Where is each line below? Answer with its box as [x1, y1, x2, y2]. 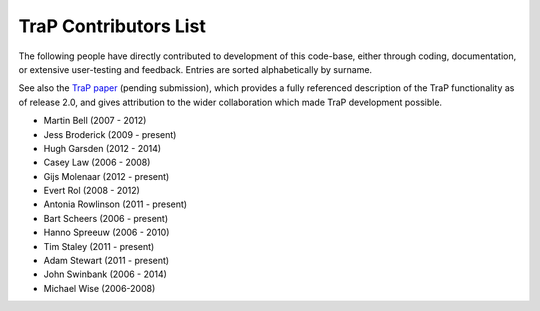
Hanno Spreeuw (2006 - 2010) [43, 226, 170, 239]
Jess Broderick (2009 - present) [43, 128, 177, 140]
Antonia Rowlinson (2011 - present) [43, 198, 188, 210]
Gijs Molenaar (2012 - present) [43, 170, 170, 182]
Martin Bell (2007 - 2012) [43, 115, 147, 127]
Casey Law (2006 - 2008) [43, 156, 151, 169]
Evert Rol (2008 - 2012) [43, 185, 140, 197]
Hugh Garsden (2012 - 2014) [43, 142, 162, 154]
